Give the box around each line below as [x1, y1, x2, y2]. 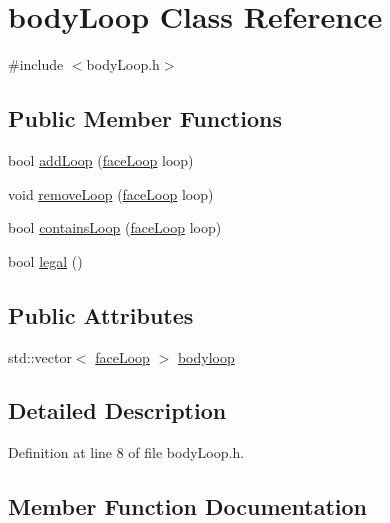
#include [8, 54, 64, 75]
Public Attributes [8, 299, 194, 330]
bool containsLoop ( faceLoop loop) [8, 217, 222, 238]
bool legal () [8, 250, 83, 271]
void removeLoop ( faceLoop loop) [8, 183, 214, 204]
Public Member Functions [8, 103, 282, 134]
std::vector [8, 346, 72, 367]
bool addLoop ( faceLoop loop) [8, 149, 194, 170]
